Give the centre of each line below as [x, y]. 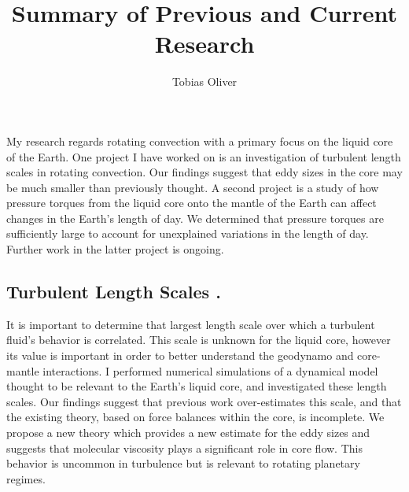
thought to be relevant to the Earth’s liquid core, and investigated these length [197, 386]
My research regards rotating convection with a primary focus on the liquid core [200, 141]
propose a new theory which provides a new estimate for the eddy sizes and [188, 433]
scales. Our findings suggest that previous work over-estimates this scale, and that [204, 401]
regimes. [26, 478]
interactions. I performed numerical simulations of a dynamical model [210, 370]
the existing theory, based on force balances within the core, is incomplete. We [195, 417]
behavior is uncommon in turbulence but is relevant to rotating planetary [183, 463]
